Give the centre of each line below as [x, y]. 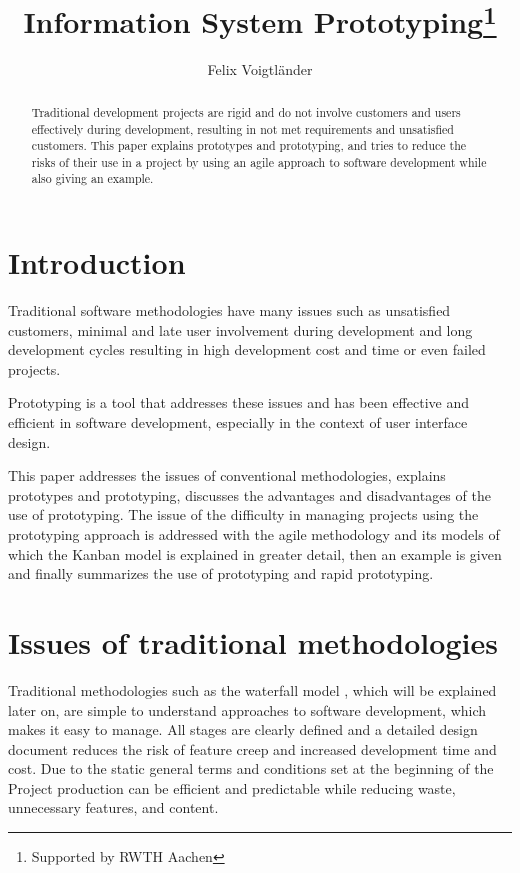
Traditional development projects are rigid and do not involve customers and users [246, 111]
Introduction [97, 262]
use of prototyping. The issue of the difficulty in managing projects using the [243, 514]
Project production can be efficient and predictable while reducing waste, [232, 787]
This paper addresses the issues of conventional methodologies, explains [227, 475]
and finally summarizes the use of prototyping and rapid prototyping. [221, 573]
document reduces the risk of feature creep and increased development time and [252, 748]
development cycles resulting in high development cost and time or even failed [247, 349]
